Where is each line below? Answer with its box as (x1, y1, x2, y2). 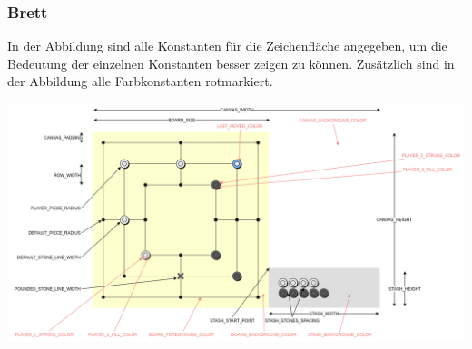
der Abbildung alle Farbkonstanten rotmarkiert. (7, 72, 273, 91)
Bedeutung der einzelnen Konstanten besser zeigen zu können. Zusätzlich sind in (7, 53, 455, 73)
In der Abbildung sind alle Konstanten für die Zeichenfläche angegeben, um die (7, 36, 447, 55)
